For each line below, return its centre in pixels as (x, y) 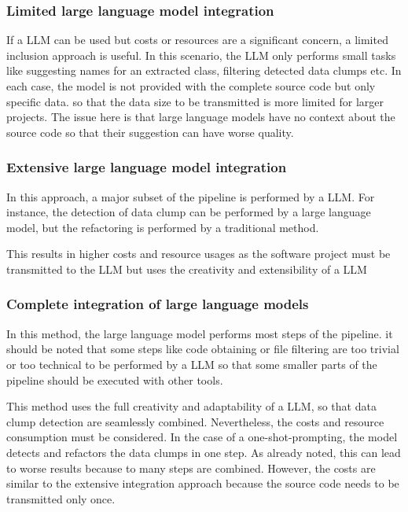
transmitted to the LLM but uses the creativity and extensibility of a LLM (187, 269)
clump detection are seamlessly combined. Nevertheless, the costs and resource (195, 421)
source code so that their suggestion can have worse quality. (150, 132)
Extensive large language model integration (147, 167)
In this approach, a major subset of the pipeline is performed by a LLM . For (191, 196)
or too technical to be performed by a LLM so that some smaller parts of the (192, 364)
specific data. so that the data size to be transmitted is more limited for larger (195, 101)
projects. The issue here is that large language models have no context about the (201, 117)
